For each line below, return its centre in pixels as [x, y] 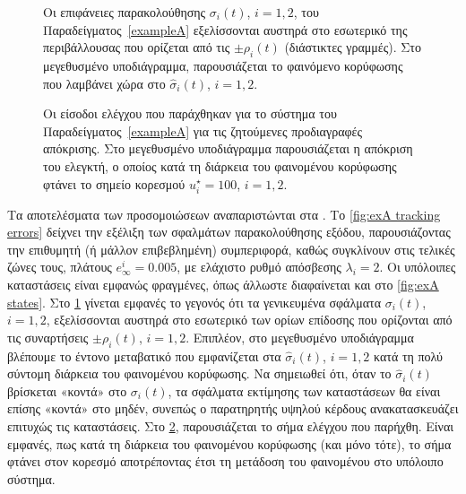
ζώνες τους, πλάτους [60, 267]
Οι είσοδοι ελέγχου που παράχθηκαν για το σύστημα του [190, 113]
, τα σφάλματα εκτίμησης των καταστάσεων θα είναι [304, 390]
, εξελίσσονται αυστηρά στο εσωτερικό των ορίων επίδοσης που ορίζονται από [249, 320]
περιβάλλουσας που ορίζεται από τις [137, 47]
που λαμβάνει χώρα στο [104, 83]
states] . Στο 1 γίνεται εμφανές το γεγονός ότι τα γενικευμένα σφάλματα [194, 302]
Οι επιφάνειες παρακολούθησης [125, 12]
